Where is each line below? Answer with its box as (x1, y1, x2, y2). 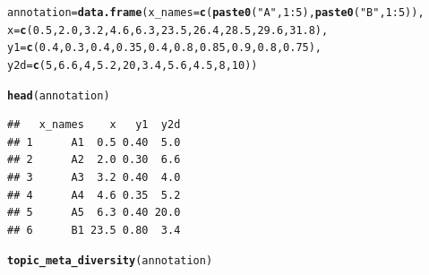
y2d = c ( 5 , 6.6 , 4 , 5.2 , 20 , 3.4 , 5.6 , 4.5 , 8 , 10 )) (7, 58, 258, 72)
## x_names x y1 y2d (7, 118, 181, 132)
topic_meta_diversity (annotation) (7, 254, 213, 268)
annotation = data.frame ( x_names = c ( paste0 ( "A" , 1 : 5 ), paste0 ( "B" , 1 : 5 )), (7, 6, 425, 19)
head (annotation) (7, 89, 110, 102)
